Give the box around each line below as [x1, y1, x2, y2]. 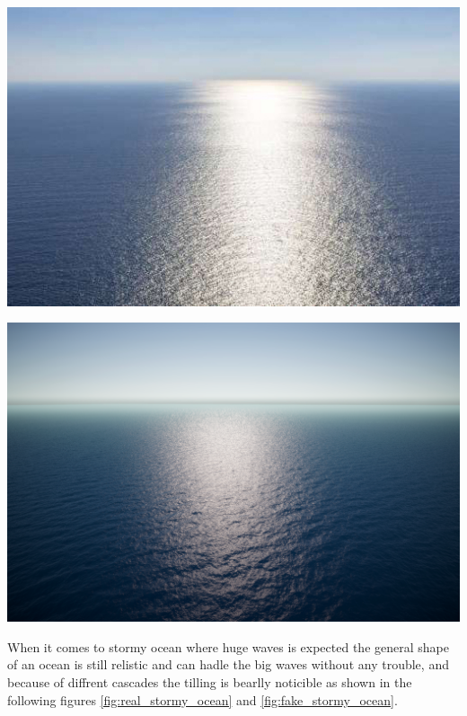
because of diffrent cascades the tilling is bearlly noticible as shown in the [7, 672, 412, 691]
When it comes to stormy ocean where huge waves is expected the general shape [7, 637, 449, 656]
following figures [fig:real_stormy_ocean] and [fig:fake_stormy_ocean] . [7, 690, 398, 709]
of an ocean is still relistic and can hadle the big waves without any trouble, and [7, 655, 449, 674]
